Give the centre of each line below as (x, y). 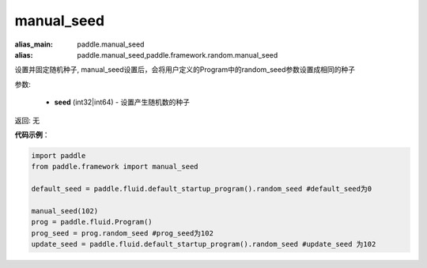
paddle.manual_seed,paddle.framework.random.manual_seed (178, 55)
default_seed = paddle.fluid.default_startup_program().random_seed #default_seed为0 (201, 189)
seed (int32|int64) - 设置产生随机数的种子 (122, 102)
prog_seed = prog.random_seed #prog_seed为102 (122, 233)
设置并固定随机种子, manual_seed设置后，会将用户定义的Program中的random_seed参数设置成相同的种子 (185, 70)
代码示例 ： (32, 134)
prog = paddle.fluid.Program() (92, 222)
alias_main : (34, 44)
